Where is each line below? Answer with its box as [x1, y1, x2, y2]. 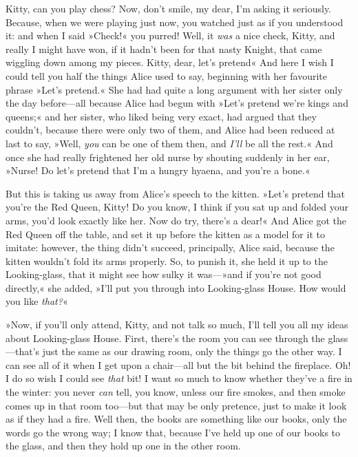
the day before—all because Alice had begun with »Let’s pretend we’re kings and [6, 96, 348, 110]
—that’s [6, 344, 40, 359]
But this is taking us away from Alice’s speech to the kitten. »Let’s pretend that [6, 186, 345, 200]
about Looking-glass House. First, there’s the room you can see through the [6, 330, 325, 345]
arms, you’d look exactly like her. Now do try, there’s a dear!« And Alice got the [6, 213, 347, 227]
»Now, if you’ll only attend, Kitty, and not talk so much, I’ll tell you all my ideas [6, 317, 348, 332]
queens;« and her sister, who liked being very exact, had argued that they [6, 109, 317, 123]
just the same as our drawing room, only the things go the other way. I [42, 344, 342, 359]
